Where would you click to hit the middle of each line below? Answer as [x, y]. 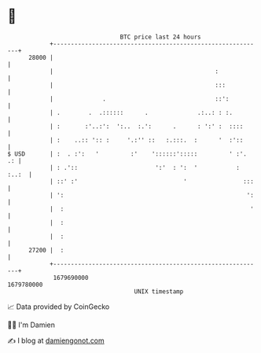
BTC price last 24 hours [160, 37]
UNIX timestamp [159, 291]
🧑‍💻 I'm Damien [31, 325]
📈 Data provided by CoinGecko [59, 307]
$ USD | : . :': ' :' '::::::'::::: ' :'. [127, 154]
